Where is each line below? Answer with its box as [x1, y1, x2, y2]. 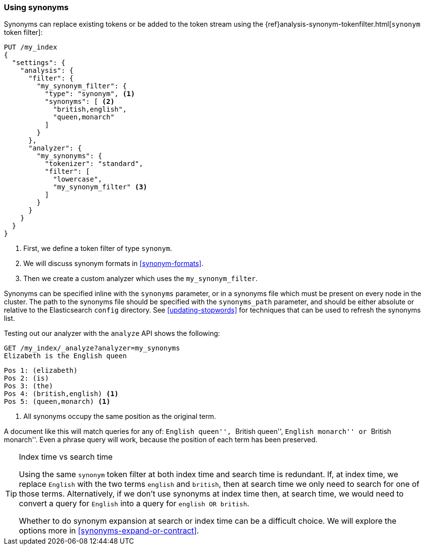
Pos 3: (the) [4, 382, 53, 390]
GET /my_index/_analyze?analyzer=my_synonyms [4, 344, 180, 352]
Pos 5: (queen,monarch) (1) [4, 398, 111, 406]
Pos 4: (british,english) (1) [4, 390, 119, 398]
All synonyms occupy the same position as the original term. [23, 412, 216, 421]
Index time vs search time [19, 452, 113, 462]
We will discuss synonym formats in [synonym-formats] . [23, 259, 204, 268]
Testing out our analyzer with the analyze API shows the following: [4, 329, 220, 338]
